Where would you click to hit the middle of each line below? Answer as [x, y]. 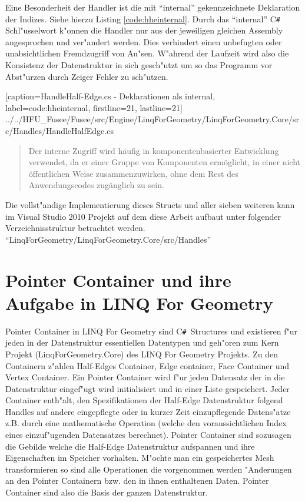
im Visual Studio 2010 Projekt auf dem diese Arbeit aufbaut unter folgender [143, 216]
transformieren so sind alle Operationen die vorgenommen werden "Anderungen [149, 469]
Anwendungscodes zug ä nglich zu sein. [96, 185]
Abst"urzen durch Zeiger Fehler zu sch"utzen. [87, 76]
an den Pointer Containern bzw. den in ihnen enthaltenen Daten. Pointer [137, 481]
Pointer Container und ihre [118, 280]
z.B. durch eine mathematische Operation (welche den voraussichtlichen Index [146, 423]
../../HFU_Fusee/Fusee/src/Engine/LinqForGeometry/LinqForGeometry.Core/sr [152, 119]
